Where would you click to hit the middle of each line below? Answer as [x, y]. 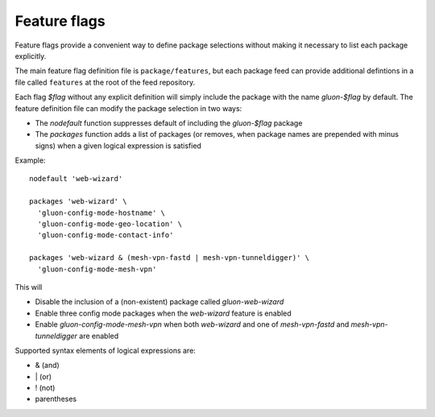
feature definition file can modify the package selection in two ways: [128, 108]
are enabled [99, 336]
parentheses [56, 399]
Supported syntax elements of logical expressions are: [106, 350]
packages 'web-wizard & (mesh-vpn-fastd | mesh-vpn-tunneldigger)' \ [170, 258]
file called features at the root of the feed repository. [105, 82]
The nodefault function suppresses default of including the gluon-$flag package [169, 123]
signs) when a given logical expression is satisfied [118, 146]
